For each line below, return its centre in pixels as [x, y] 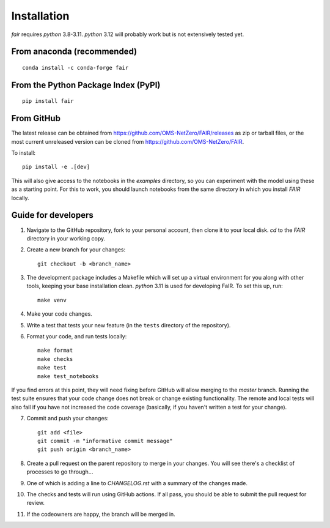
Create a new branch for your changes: [76, 250]
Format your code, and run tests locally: [77, 337]
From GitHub [36, 118]
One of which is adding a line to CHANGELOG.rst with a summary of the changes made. [137, 483]
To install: [24, 153]
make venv [52, 300]
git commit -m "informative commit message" [105, 441]
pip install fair [48, 101]
